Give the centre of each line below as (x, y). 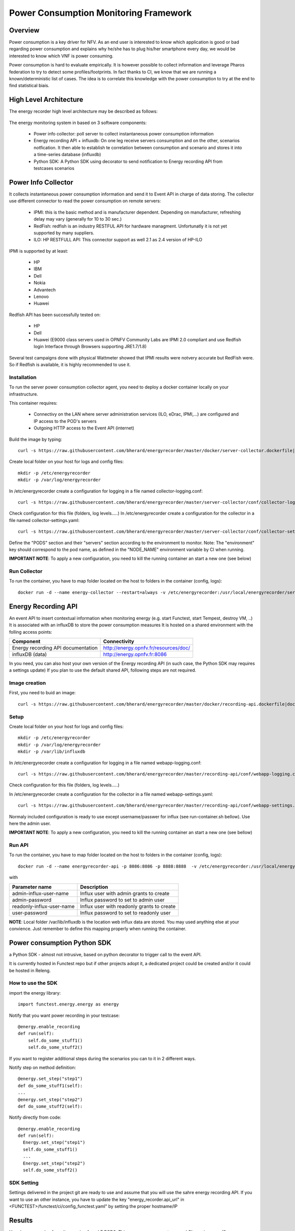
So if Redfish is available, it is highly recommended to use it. (70, 365)
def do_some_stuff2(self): (50, 1106)
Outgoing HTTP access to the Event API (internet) (84, 428)
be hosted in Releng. (30, 971)
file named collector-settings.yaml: (44, 520)
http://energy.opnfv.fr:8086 (135, 654)
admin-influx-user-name (40, 893)
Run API (19, 845)
